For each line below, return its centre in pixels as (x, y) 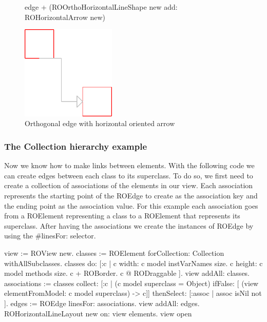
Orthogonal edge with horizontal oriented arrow (100, 123)
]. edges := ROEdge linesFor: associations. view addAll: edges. (102, 303)
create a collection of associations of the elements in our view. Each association (129, 185)
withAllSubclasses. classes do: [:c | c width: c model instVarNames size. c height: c (133, 263)
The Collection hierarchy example (76, 146)
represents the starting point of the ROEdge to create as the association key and (131, 195)
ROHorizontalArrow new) (65, 17)
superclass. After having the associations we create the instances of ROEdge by (129, 225)
